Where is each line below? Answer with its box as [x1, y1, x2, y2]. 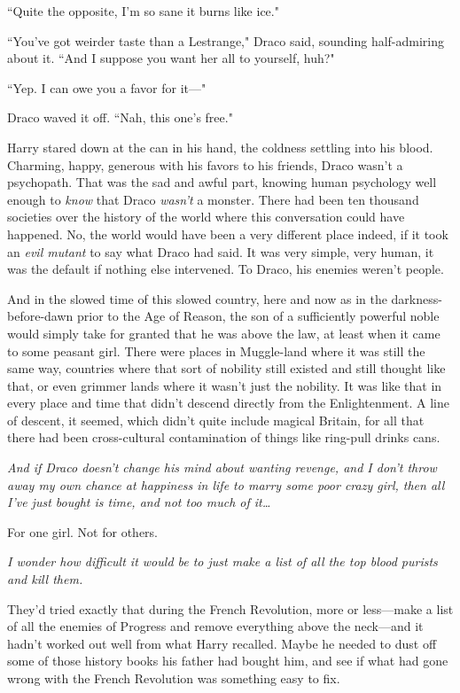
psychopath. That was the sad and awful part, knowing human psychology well [7, 173, 437, 191]
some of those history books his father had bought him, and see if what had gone [7, 651, 448, 670]
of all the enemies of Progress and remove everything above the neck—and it [7, 617, 424, 635]
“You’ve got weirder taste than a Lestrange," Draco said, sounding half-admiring [7, 31, 445, 50]
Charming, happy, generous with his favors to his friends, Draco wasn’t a [7, 155, 403, 174]
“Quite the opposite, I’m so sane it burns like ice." [7, 2, 279, 19]
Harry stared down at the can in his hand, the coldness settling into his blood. [7, 137, 433, 156]
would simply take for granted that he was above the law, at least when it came [7, 323, 441, 342]
